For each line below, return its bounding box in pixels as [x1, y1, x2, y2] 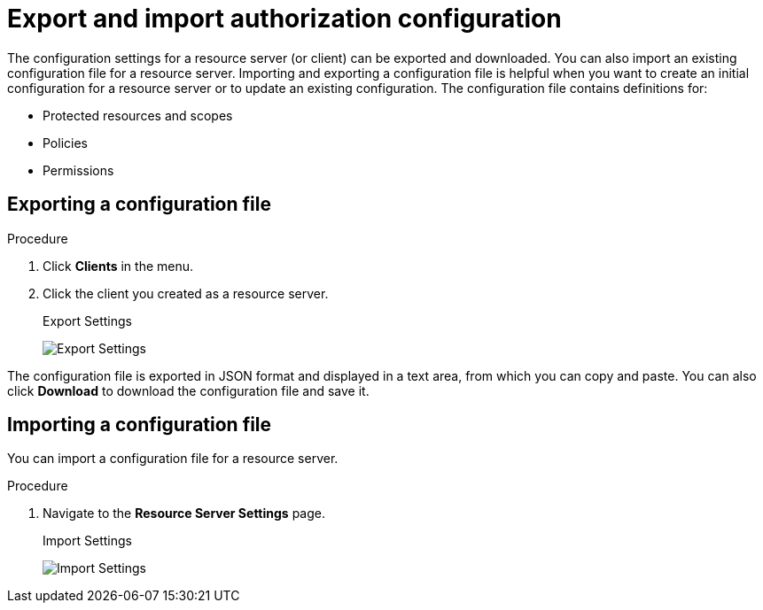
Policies [43, 135, 88, 151]
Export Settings [43, 313, 132, 328]
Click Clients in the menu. [43, 258, 194, 274]
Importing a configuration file [7, 413, 272, 436]
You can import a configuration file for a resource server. [7, 451, 339, 467]
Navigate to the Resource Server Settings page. [43, 506, 325, 521]
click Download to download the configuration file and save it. [7, 382, 370, 398]
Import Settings [43, 533, 132, 549]
